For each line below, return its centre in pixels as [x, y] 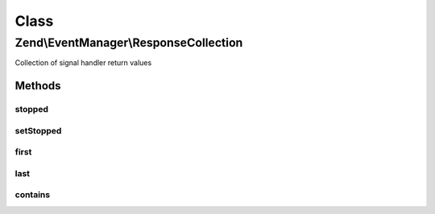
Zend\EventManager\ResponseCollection [129, 43]
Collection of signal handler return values [83, 63]
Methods [38, 86]
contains [33, 195]
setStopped [38, 130]
